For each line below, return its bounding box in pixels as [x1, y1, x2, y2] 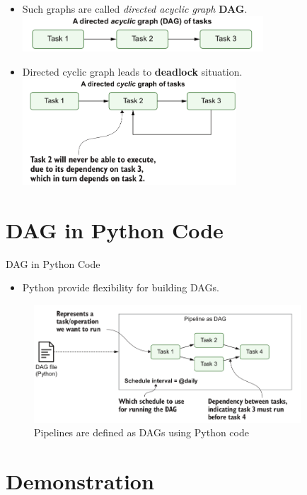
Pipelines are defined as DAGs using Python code [34, 425, 249, 440]
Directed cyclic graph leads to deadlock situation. [22, 64, 243, 78]
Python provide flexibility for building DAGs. [22, 280, 219, 295]
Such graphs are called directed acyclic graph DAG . [22, 1, 248, 16]
